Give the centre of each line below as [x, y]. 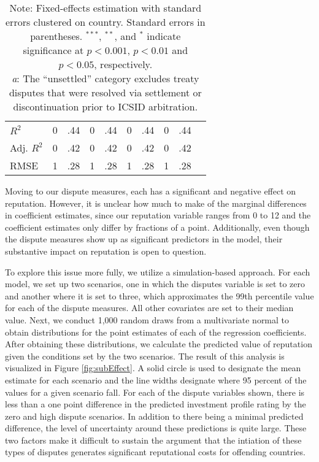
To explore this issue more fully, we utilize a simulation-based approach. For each [158, 271]
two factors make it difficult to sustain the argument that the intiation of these [153, 440]
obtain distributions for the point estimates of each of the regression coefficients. [156, 332]
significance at [53, 50]
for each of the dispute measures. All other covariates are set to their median [149, 308]
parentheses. [56, 36]
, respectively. [123, 64]
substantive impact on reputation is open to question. [106, 251]
